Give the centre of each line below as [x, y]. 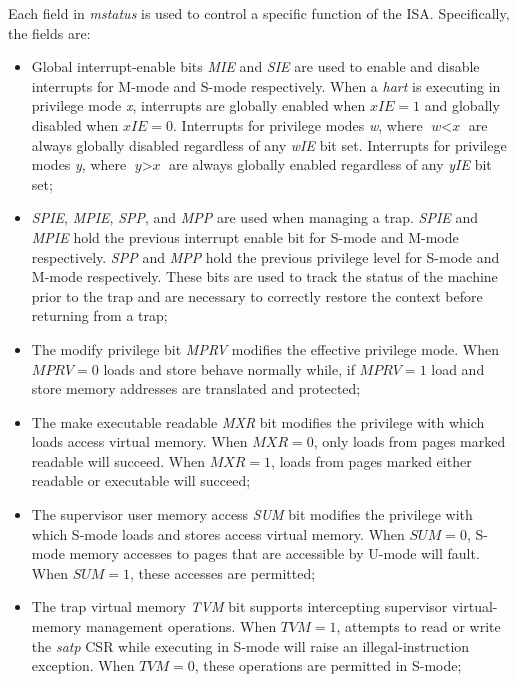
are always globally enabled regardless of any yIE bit [330, 164]
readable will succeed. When [118, 460]
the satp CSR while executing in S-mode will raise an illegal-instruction [250, 645]
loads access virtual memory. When [139, 441]
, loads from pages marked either [371, 460]
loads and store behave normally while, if [229, 368]
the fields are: [49, 32]
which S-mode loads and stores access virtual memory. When [218, 533]
